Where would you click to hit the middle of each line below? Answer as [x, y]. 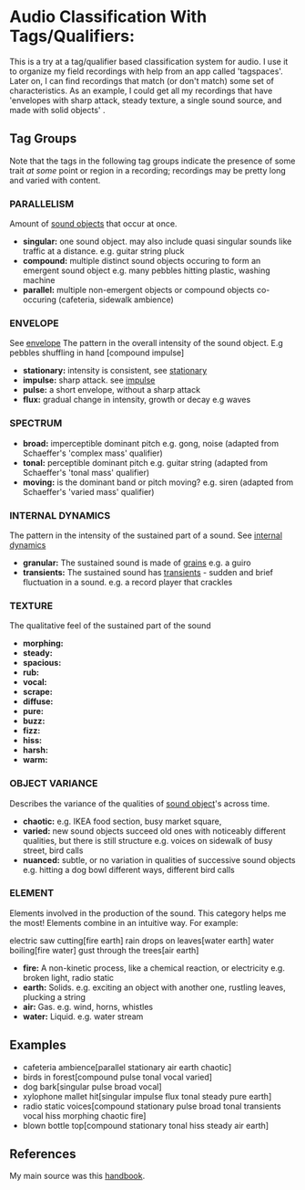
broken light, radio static [68, 977]
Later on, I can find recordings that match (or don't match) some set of [142, 80]
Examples [38, 1045]
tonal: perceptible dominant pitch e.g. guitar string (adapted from [145, 462]
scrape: [37, 692]
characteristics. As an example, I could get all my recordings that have [141, 90]
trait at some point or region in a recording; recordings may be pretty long [148, 170]
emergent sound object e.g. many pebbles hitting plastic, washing [146, 270]
